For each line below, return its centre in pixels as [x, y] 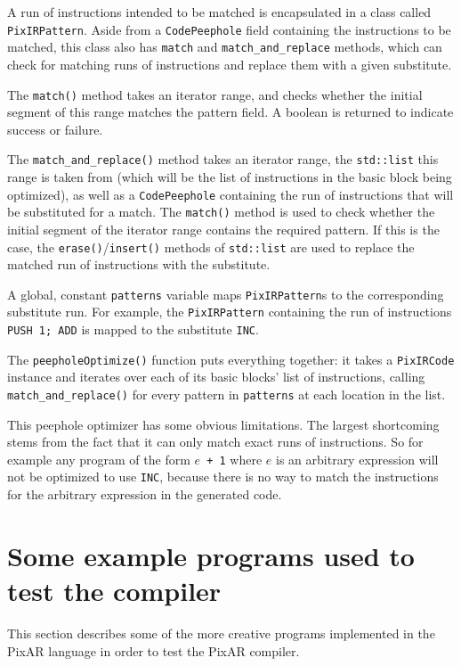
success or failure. [55, 129]
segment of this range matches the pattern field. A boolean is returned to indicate [230, 112]
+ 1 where [235, 459]
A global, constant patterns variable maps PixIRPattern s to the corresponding [226, 294]
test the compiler [114, 591]
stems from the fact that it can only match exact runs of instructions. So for [215, 442]
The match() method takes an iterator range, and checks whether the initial [215, 94]
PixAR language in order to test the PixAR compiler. [154, 650]
